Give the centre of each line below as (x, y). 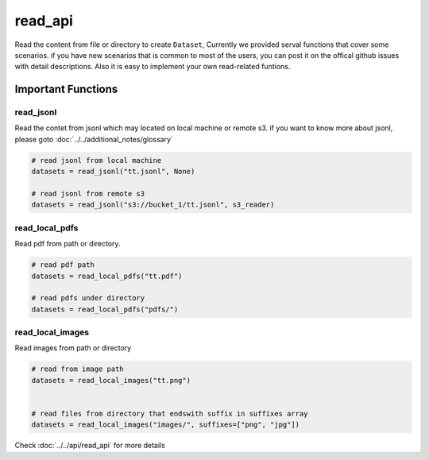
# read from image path (78, 369)
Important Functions (66, 89)
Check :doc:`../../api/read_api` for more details (90, 446)
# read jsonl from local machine (97, 160)
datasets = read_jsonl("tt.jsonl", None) (113, 172)
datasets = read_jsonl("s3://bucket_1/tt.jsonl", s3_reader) (153, 205)
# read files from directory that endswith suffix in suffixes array (170, 414)
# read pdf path (63, 265)
